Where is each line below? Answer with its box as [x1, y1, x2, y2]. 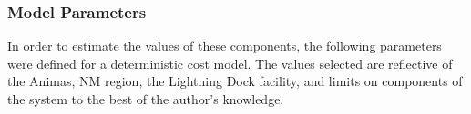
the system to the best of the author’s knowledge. [7, 90, 284, 108]
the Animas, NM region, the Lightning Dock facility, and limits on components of [7, 71, 463, 90]
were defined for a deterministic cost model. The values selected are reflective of [7, 53, 453, 72]
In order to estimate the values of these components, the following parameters [7, 36, 442, 55]
